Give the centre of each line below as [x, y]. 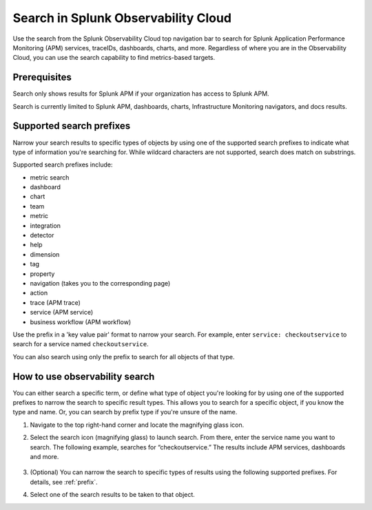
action [39, 293]
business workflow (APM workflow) [81, 322]
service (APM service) [62, 312]
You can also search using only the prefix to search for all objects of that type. [124, 357]
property [42, 274]
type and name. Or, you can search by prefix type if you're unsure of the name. [125, 412]
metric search [50, 177]
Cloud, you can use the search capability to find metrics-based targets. [114, 58]
